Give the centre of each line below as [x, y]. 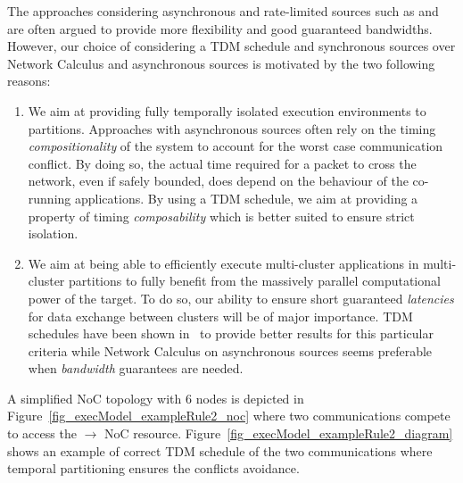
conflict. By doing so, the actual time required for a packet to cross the [222, 163]
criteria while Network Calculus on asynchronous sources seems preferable [230, 350]
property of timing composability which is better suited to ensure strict [221, 216]
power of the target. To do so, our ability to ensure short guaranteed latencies [241, 298]
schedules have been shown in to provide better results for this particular [231, 333]
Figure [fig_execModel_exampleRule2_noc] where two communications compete [229, 416]
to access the [42, 433]
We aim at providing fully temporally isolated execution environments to [227, 110]
